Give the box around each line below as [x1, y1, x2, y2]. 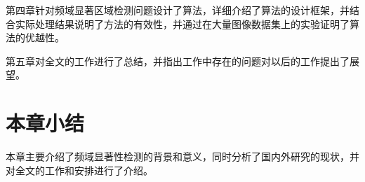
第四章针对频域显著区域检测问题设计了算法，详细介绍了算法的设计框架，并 [6, 3, 350, 17]
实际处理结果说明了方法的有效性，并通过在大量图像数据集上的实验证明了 [15, 16, 350, 31]
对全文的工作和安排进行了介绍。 [6, 162, 153, 177]
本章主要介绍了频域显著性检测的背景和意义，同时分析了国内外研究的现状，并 [6, 149, 359, 164]
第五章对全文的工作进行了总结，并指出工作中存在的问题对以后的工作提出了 [6, 53, 350, 68]
